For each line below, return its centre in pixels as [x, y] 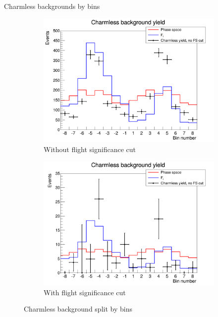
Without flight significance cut [90, 149]
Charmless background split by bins [78, 309]
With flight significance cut [85, 292]
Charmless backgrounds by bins [52, 6]
